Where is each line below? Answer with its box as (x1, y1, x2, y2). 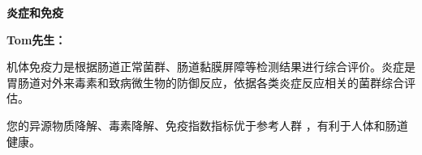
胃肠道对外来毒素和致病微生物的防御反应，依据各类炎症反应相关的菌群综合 (6, 73, 404, 90)
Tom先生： (6, 31, 67, 48)
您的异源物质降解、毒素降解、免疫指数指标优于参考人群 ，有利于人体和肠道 (6, 116, 408, 133)
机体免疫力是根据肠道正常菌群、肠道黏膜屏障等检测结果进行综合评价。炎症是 (6, 58, 416, 75)
